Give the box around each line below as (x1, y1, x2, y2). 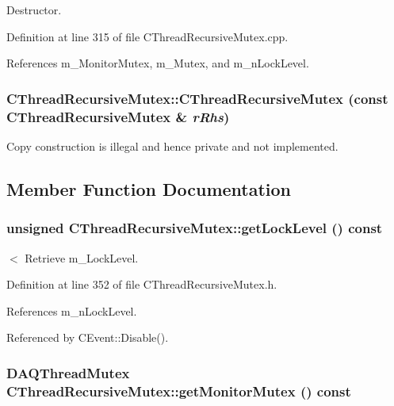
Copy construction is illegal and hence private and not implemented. (6, 137, 339, 154)
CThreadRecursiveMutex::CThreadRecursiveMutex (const (6, 88, 388, 108)
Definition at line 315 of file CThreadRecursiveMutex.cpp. (6, 28, 289, 44)
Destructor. (6, 2, 62, 17)
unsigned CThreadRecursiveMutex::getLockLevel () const (6, 218, 383, 238)
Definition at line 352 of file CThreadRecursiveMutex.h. (6, 276, 277, 293)
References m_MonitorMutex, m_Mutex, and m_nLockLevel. (6, 55, 309, 71)
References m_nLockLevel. (6, 302, 137, 319)
